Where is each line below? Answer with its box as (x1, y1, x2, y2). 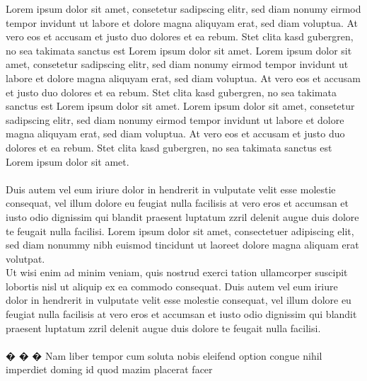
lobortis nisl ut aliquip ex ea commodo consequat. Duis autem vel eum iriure (6, 278, 338, 293)
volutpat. (6, 251, 45, 266)
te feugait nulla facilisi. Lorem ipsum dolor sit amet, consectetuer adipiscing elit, (6, 223, 354, 238)
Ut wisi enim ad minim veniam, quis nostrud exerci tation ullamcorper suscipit (6, 265, 348, 280)
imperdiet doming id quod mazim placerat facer (6, 362, 213, 377)
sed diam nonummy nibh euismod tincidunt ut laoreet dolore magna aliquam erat (6, 237, 359, 252)
